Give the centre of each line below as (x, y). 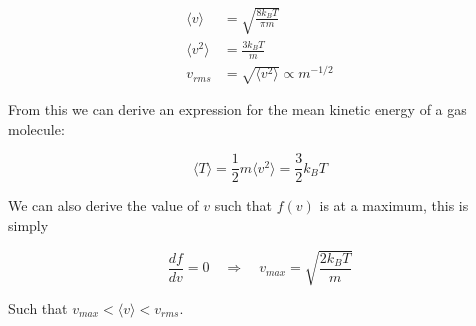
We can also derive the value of (103, 205)
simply (28, 224)
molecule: (36, 128)
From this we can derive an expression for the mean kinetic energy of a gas (237, 109)
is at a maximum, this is (394, 205)
